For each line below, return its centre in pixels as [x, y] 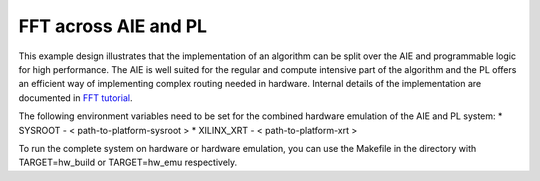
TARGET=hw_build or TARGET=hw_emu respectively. [128, 162]
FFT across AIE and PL [113, 26]
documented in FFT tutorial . [75, 97]
